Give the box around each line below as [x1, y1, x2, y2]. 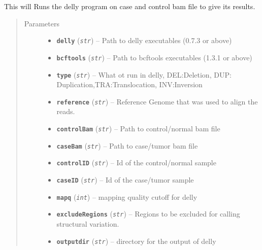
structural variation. [56, 218, 119, 229]
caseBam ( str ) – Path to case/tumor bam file [56, 140, 198, 151]
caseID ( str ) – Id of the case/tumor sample [56, 174, 194, 185]
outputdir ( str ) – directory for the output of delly [56, 235, 216, 246]
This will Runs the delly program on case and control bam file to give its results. [4, 1, 255, 11]
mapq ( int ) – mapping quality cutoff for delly [56, 191, 198, 202]
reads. [56, 106, 75, 117]
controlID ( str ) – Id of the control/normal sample [56, 157, 216, 168]
